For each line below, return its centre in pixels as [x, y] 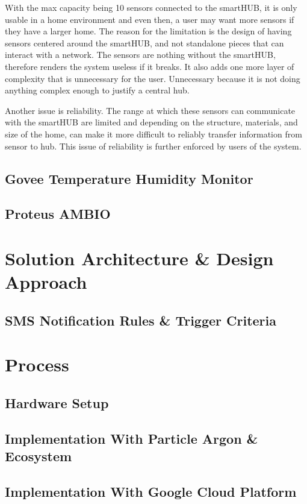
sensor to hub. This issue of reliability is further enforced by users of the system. [153, 146]
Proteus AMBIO [58, 214]
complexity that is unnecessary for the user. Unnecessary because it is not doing [153, 78]
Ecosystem [39, 455]
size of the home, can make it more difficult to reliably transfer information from [153, 134]
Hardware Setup [57, 402]
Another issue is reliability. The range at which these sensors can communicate [150, 110]
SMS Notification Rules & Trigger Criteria [141, 320]
